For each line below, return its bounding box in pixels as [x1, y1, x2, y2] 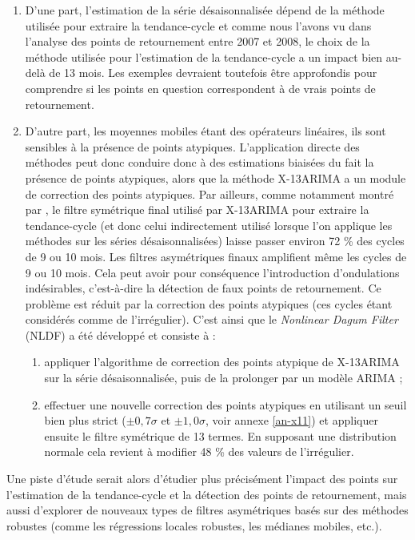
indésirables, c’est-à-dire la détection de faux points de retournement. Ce [25, 280, 381, 296]
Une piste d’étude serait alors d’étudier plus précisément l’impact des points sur [6, 470, 398, 487]
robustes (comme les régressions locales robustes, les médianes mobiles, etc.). [6, 517, 382, 534]
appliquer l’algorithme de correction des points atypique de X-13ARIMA [44, 353, 400, 370]
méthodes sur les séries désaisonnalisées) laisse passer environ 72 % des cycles [25, 232, 405, 249]
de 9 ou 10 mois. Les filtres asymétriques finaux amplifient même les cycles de [25, 248, 407, 264]
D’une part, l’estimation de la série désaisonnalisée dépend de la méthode [25, 2, 385, 18]
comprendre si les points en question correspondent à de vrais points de [25, 79, 376, 96]
